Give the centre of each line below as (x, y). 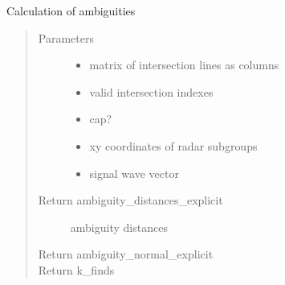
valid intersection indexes (151, 91)
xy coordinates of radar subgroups (173, 145)
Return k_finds (76, 269)
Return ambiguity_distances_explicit (130, 200)
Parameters (66, 37)
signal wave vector (134, 173)
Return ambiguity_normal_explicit (126, 254)
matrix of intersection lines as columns (184, 65)
